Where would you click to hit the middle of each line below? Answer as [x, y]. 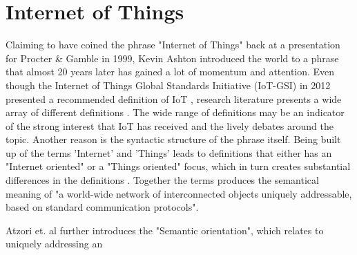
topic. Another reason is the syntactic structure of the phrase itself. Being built [173, 139]
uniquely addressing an [54, 244]
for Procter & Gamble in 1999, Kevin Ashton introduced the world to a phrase [172, 58]
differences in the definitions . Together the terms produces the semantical [162, 180]
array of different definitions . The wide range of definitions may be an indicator [175, 112]
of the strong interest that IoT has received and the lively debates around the [170, 125]
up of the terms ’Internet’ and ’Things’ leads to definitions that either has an [169, 152]
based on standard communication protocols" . [102, 207]
